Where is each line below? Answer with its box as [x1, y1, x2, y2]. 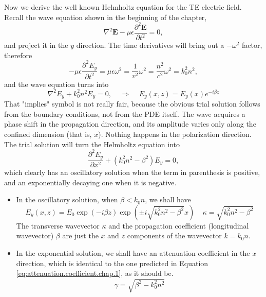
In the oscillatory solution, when [16, 194, 118, 205]
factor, [241, 40, 262, 50]
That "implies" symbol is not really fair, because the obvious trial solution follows [4, 98, 260, 109]
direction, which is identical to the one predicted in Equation [16, 257, 208, 268]
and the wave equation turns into [4, 78, 109, 89]
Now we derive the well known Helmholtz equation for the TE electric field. [4, 2, 242, 12]
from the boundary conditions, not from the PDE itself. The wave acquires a [4, 108, 245, 119]
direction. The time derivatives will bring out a [76, 40, 224, 50]
